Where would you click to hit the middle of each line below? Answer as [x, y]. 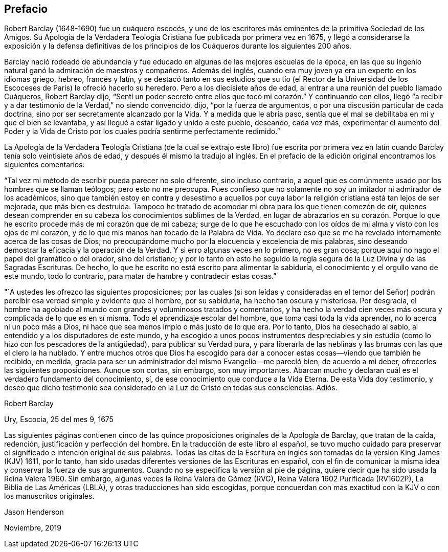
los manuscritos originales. [49, 496]
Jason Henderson [34, 512]
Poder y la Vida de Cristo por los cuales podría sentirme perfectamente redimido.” [142, 131]
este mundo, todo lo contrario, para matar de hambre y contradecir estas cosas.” [140, 276]
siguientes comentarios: [44, 165]
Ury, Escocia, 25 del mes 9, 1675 [59, 419]
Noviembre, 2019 [33, 528]
